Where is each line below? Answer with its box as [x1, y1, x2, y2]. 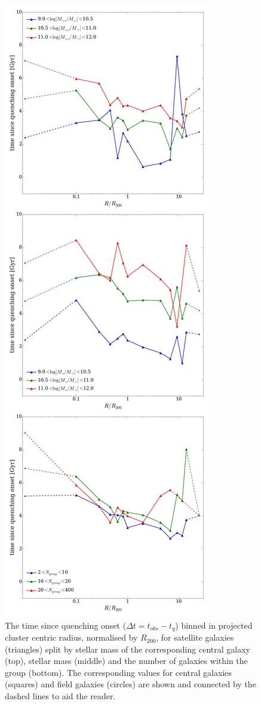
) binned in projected [175, 619, 253, 631]
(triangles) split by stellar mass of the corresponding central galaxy [5, 642, 250, 655]
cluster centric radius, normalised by [5, 631, 138, 644]
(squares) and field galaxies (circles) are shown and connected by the [5, 678, 256, 690]
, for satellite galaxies [156, 631, 234, 644]
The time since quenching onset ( [5, 619, 127, 631]
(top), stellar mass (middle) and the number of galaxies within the [5, 654, 248, 667]
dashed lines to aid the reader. [5, 690, 116, 702]
